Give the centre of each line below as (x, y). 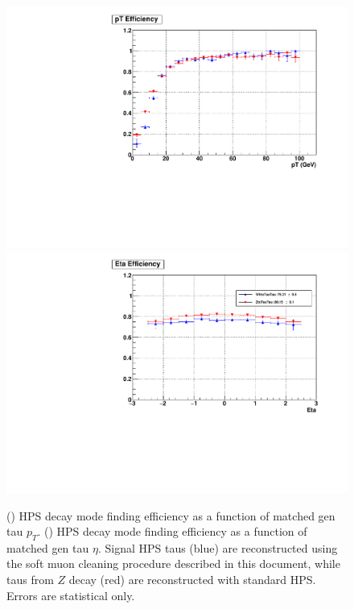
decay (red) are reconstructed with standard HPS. (192, 580)
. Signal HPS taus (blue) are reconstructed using (218, 547)
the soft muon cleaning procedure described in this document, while (173, 563)
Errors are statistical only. (71, 595)
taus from (30, 580)
